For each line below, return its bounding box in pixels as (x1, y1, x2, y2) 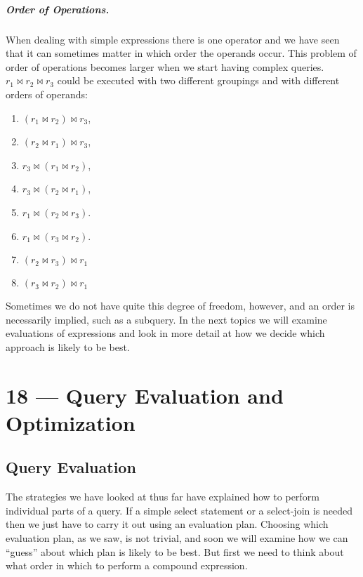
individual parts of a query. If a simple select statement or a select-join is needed (6, 503, 353, 517)
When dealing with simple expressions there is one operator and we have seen (6, 32, 340, 46)
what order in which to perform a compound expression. (6, 558, 248, 573)
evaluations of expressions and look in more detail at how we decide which (6, 326, 325, 340)
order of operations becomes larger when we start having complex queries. (6, 59, 324, 74)
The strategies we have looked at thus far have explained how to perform (6, 489, 319, 504)
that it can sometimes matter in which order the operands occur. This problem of (6, 46, 357, 60)
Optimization (6, 408, 136, 437)
